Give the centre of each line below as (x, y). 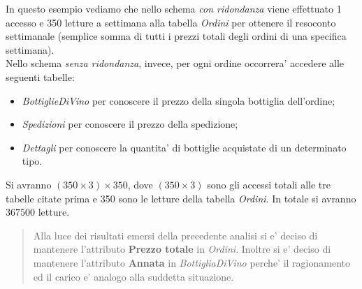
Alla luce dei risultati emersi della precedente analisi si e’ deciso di (175, 235)
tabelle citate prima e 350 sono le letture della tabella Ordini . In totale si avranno (181, 198)
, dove (140, 184)
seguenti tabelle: (40, 76)
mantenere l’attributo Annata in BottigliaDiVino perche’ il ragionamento (191, 262)
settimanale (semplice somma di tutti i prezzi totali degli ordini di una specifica (176, 36)
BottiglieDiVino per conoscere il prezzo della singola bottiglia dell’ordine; (179, 100)
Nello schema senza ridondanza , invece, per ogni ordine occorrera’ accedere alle (175, 63)
